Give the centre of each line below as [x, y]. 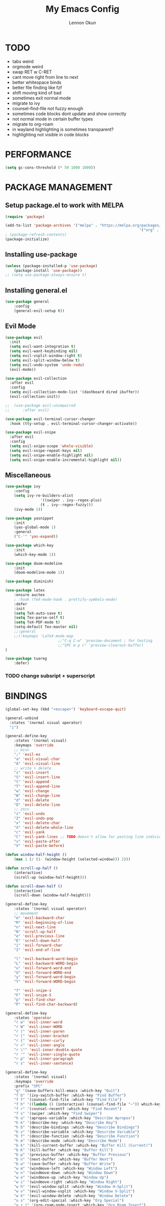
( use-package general [27, 302]
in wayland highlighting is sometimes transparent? [63, 129]
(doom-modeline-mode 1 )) [39, 573]
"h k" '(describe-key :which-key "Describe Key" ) [66, 1122]
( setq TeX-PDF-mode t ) [37, 622]
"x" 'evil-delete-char [37, 823]
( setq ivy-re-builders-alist [44, 496]
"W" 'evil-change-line [37, 795]
